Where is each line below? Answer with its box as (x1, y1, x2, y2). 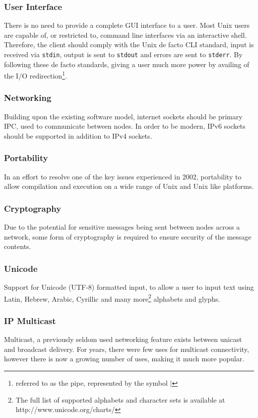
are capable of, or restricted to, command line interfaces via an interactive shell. (4, 29, 247, 40)
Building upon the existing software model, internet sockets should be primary (4, 111, 243, 121)
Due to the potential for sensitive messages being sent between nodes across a (4, 222, 240, 232)
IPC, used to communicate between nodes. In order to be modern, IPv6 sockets (4, 121, 246, 131)
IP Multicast (4, 314, 56, 327)
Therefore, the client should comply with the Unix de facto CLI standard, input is (4, 39, 254, 50)
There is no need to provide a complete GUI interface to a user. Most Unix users (4, 20, 250, 30)
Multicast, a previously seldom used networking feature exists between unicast (4, 334, 242, 344)
